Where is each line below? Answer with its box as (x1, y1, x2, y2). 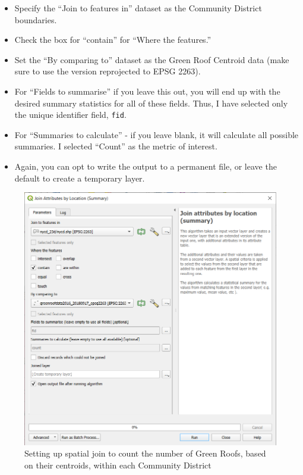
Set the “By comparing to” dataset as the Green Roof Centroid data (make (14, 53, 289, 65)
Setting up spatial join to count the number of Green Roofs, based (24, 447, 266, 460)
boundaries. (14, 13, 57, 26)
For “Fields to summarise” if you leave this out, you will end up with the (14, 85, 280, 97)
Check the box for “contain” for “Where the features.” (14, 33, 212, 46)
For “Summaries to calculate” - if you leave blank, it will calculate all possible (14, 128, 299, 140)
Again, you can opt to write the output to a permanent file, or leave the (14, 160, 277, 172)
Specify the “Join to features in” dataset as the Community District (14, 2, 262, 14)
